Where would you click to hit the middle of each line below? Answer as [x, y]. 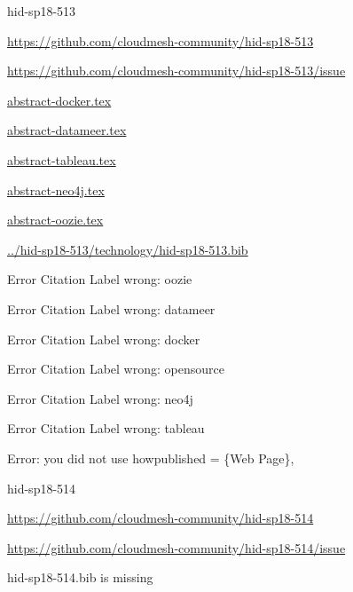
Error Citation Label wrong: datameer [111, 308]
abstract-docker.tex [59, 100]
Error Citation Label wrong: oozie [100, 279]
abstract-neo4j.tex [56, 189]
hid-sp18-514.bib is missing [80, 577]
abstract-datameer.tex [67, 130]
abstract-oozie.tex [55, 220]
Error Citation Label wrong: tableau [106, 428]
